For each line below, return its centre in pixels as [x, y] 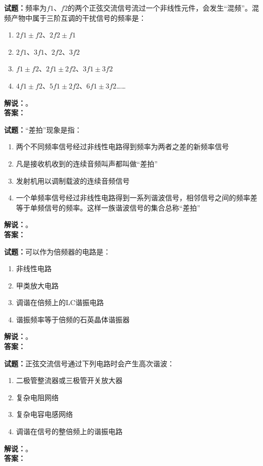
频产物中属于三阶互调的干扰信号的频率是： [75, 17]
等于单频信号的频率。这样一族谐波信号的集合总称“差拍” [108, 207]
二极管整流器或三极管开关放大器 [69, 380]
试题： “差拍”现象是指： [43, 129]
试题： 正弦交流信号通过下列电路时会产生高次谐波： [89, 363]
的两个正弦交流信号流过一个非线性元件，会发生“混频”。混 [163, 8]
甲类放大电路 [37, 285]
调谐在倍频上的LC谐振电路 [60, 302]
